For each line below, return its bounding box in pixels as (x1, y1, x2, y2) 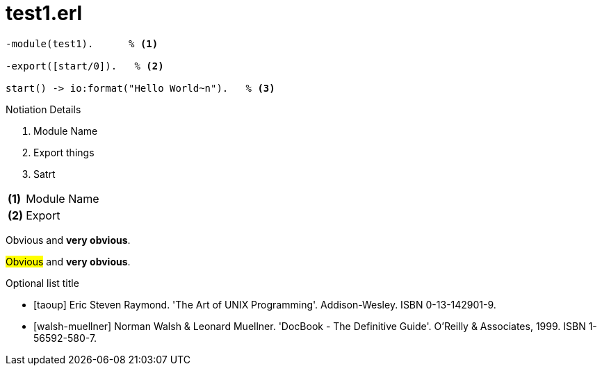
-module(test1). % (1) (6, 38, 158, 49)
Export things (33, 146, 95, 158)
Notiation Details (6, 103, 81, 115)
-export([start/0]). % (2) (6, 60, 164, 72)
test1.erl (6, 1, 83, 25)
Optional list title (6, 277, 79, 289)
